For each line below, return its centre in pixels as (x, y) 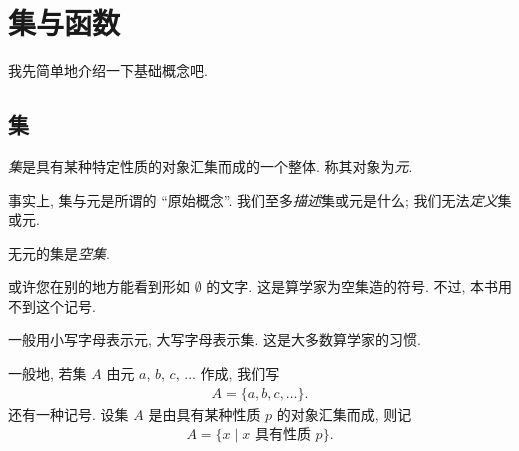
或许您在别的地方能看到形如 (99, 286)
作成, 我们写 (240, 373)
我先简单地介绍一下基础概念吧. (108, 70)
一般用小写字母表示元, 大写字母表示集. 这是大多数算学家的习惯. (214, 339)
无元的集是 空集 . (59, 252)
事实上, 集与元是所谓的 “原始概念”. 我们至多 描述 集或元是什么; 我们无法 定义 (253, 199)
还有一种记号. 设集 (68, 413)
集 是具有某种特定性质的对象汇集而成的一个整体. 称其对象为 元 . (210, 165)
